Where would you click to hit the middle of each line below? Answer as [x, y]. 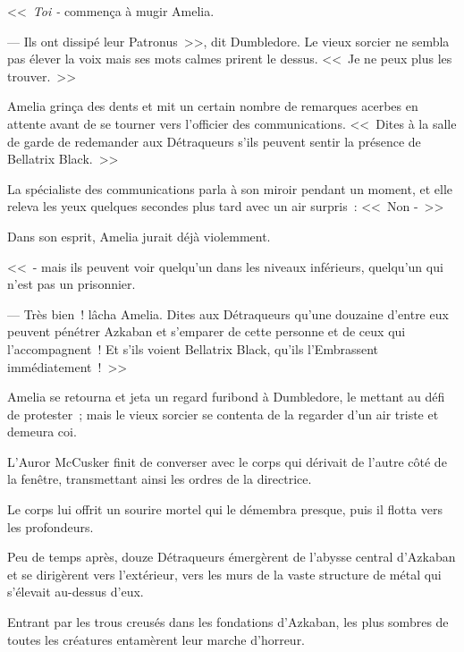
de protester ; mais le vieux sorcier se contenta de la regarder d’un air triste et [223, 414]
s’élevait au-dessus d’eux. [76, 592]
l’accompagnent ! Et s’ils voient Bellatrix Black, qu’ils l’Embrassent [193, 348]
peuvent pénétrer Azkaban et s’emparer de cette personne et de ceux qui [207, 331]
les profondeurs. [51, 526]
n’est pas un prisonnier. [72, 284]
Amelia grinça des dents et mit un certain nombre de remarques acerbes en [213, 106]
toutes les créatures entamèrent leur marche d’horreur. [156, 639]
